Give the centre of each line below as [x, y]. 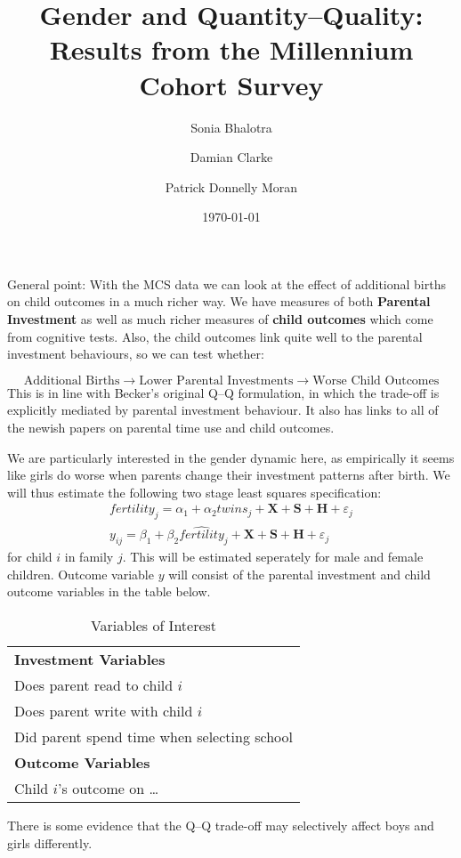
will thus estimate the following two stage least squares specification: [194, 492]
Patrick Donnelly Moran [231, 186]
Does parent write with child [104, 711]
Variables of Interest [154, 626]
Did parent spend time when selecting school [154, 737]
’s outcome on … [109, 789]
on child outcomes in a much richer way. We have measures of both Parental [219, 301]
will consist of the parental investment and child [299, 574]
